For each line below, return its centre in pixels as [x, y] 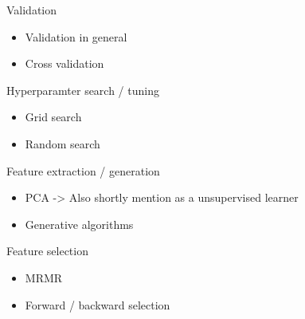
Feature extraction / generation [83, 170]
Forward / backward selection [98, 304]
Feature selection [47, 251]
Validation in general [76, 36]
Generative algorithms [79, 224]
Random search [63, 143]
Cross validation [65, 63]
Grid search [53, 117]
